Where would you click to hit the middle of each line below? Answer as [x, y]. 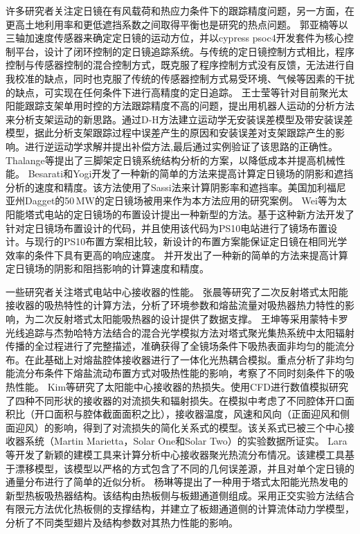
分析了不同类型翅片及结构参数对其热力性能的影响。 [122, 522]
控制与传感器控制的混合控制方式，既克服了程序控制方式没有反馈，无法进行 [175, 65]
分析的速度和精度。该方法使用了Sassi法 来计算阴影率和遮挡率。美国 [156, 187]
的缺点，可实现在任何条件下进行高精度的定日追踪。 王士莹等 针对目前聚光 [172, 92]
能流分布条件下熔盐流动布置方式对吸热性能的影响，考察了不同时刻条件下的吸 [180, 373]
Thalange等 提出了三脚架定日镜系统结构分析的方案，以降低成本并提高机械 [171, 160]
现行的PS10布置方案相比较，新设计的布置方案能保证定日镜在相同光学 [191, 241]
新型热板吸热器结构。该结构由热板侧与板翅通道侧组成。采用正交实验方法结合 [180, 495]
